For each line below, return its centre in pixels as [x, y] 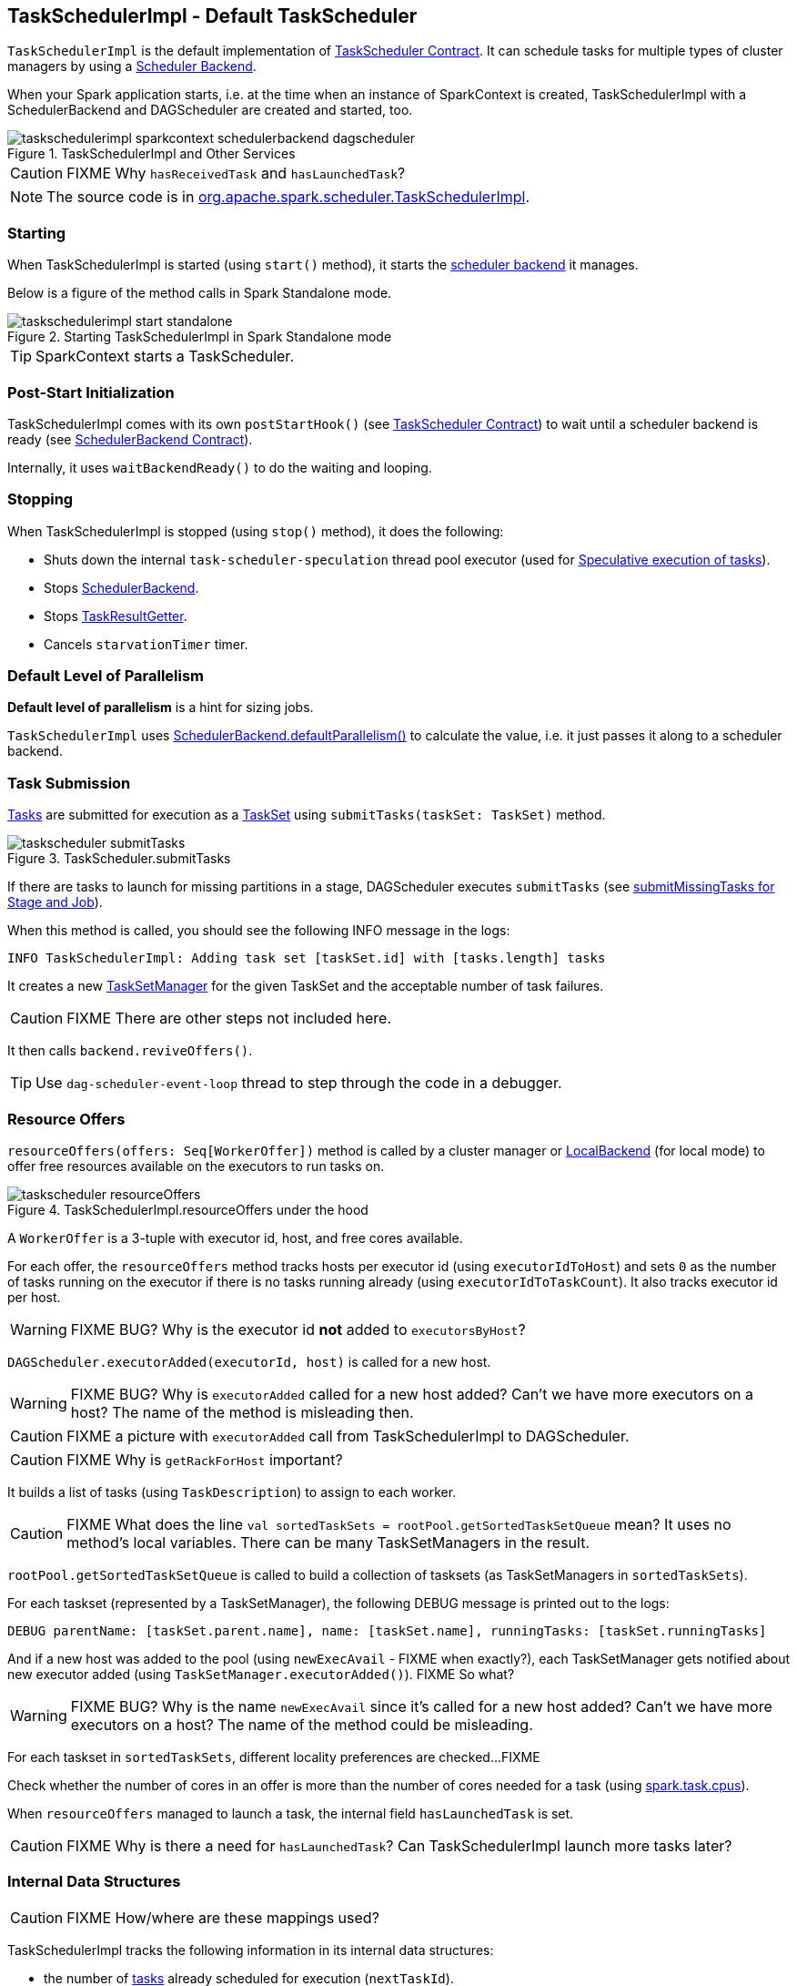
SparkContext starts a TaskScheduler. [165, 356]
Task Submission [69, 783]
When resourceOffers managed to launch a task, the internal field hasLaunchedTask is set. [291, 1813]
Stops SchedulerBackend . [121, 587]
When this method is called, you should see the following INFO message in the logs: [259, 931]
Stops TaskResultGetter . [116, 616]
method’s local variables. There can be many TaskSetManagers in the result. [328, 1542]
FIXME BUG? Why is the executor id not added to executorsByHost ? [298, 1329]
